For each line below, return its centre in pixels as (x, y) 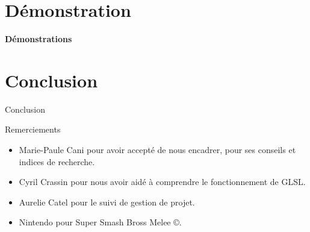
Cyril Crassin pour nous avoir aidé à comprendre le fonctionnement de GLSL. (162, 182)
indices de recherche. (57, 161)
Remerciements (33, 129)
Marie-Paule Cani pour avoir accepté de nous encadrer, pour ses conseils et (157, 150)
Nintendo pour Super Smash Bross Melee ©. (100, 222)
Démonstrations (39, 39)
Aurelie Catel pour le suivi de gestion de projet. (107, 202)
